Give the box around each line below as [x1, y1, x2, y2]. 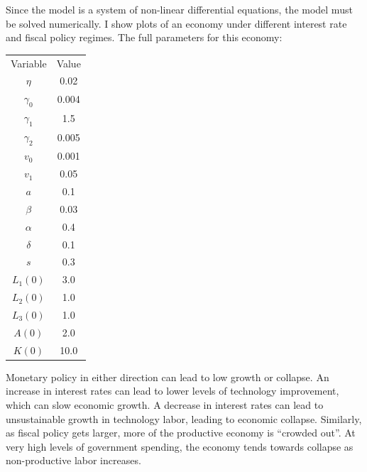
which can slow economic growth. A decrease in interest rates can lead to [6, 397, 324, 412]
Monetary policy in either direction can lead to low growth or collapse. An [6, 369, 329, 384]
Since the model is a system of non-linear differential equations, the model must [6, 2, 353, 16]
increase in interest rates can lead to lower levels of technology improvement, [6, 383, 339, 398]
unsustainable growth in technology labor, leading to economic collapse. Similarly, [6, 411, 362, 426]
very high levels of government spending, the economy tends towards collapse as [6, 439, 354, 454]
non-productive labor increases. [6, 453, 141, 468]
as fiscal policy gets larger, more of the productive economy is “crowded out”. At [6, 425, 356, 440]
